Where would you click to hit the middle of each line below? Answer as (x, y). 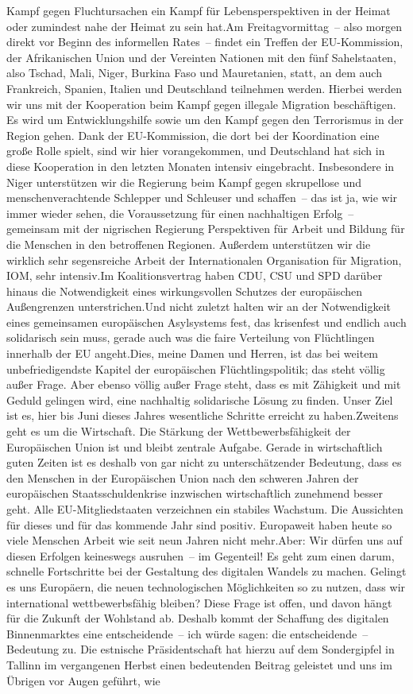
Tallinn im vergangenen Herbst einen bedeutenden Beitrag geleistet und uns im (199, 664)
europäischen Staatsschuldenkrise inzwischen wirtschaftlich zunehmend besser (195, 493)
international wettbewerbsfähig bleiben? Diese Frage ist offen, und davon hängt (199, 602)
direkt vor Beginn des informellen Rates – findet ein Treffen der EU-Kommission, (205, 42)
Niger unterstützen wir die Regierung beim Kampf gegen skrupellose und (184, 182)
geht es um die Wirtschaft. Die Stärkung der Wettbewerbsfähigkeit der (179, 431)
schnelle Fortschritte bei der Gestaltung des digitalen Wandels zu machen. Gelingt (206, 571)
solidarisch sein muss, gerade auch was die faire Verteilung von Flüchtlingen (191, 337)
